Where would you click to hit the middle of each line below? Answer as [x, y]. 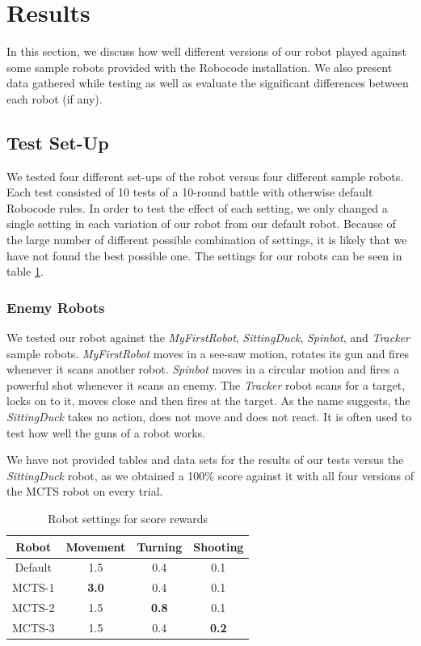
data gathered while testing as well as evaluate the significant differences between [208, 83]
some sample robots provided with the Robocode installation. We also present [200, 67]
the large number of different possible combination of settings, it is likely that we [207, 240]
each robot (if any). [55, 98]
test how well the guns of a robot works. [106, 432]
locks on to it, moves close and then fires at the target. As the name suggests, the [208, 401]
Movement [96, 546]
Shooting [219, 546]
